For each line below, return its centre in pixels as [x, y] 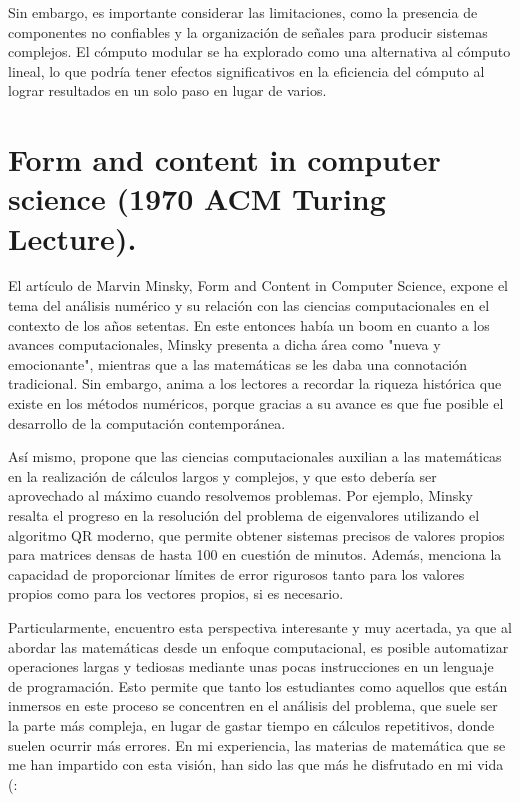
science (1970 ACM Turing [197, 198]
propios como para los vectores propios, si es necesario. [176, 593]
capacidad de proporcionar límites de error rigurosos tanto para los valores [236, 573]
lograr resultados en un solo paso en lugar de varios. [167, 90]
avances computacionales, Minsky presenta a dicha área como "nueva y [224, 344]
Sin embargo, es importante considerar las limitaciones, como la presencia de [243, 12]
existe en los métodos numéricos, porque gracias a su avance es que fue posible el [256, 403]
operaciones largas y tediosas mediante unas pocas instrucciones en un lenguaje [251, 666]
